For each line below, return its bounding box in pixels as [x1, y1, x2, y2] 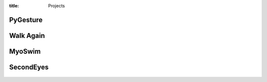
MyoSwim [9, 47, 41, 55]
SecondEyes [9, 63, 49, 71]
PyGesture [9, 15, 43, 24]
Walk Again [9, 31, 45, 40]
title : [9, 3, 19, 8]
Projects [48, 3, 65, 8]
